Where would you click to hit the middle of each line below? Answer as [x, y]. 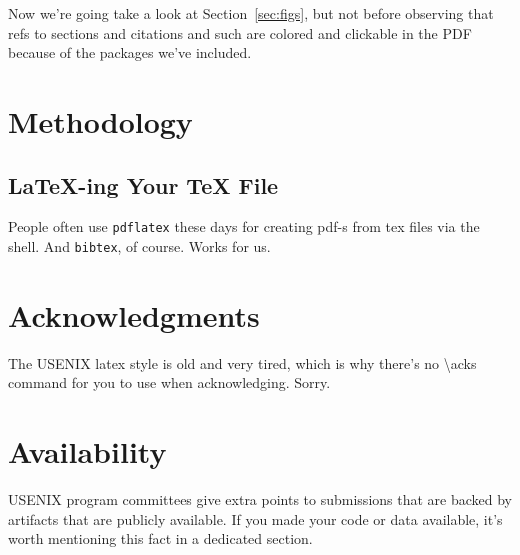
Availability [87, 451]
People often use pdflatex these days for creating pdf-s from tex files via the [244, 226]
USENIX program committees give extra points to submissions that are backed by [260, 499]
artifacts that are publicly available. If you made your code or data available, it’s [255, 518]
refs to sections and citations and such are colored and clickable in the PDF [240, 32]
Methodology [100, 120]
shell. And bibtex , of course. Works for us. [139, 246]
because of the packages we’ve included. [130, 52]
